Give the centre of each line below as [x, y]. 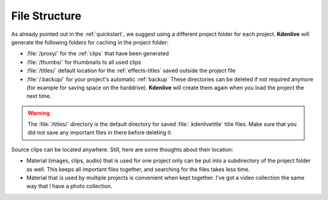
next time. [39, 96]
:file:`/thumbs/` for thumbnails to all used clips [84, 62]
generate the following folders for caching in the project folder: [90, 42]
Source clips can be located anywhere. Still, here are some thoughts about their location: [122, 150]
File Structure [46, 16]
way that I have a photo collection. [69, 186]
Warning [39, 113]
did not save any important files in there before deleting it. [100, 133]
